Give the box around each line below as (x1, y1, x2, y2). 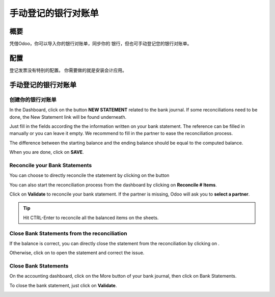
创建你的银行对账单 (9, 96, 57, 103)
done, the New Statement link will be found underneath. (9, 114, 127, 120)
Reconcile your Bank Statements (9, 161, 92, 169)
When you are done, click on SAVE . (9, 149, 84, 155)
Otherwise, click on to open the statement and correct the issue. (9, 250, 145, 256)
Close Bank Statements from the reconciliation (9, 230, 127, 237)
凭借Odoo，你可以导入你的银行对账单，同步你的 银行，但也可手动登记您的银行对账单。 (9, 41, 192, 47)
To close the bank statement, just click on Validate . (9, 282, 117, 288)
